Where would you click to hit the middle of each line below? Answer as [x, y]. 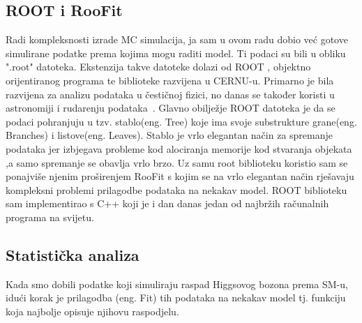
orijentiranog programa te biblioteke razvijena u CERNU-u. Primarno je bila [170, 80]
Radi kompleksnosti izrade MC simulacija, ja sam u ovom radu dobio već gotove [177, 39]
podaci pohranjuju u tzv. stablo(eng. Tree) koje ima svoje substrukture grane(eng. [181, 121]
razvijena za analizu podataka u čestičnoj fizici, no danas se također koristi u [170, 94]
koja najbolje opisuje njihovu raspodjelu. [92, 311]
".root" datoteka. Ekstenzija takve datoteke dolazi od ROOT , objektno [158, 67]
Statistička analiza [73, 254]
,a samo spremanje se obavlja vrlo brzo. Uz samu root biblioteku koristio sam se [177, 162]
